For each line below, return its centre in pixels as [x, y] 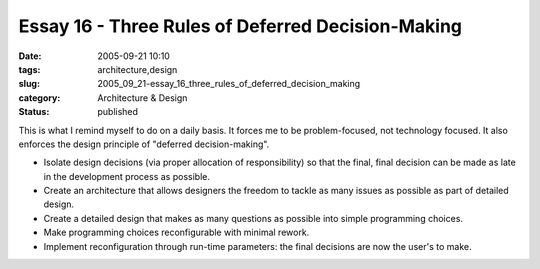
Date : [30, 56]
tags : [29, 69]
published [118, 112]
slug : [29, 84]
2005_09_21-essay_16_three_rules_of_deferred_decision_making [229, 84]
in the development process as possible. [126, 176]
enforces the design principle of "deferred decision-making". [144, 144]
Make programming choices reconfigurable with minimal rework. [176, 232]
